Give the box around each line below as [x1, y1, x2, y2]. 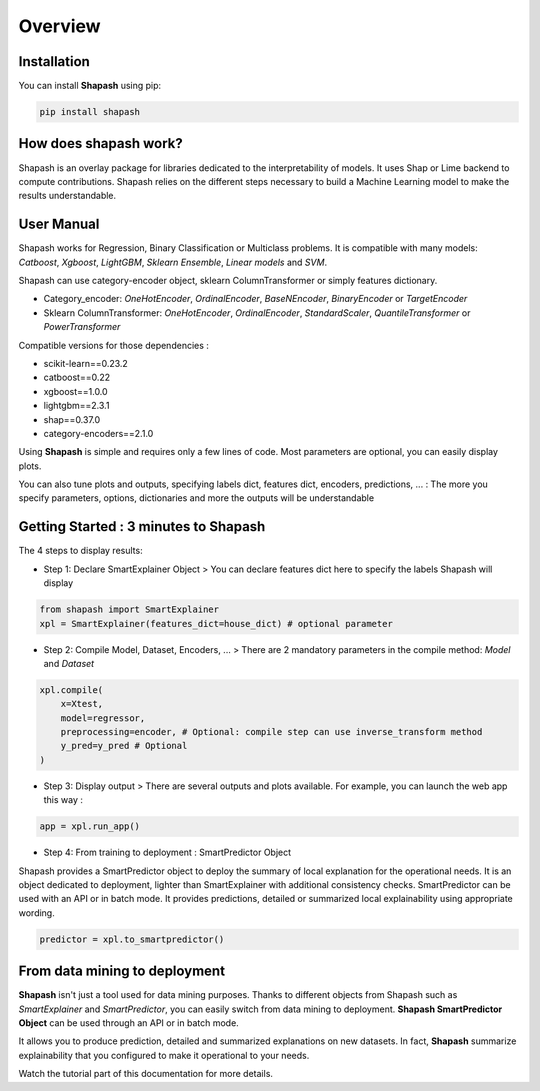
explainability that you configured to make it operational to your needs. [18, 1049, 310, 1061]
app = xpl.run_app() [39, 821, 140, 832]
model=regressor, [60, 712, 146, 724]
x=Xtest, [60, 698, 104, 710]
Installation [18, 53, 90, 70]
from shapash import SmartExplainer [39, 604, 220, 615]
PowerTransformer [43, 321, 121, 333]
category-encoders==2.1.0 [43, 427, 154, 439]
